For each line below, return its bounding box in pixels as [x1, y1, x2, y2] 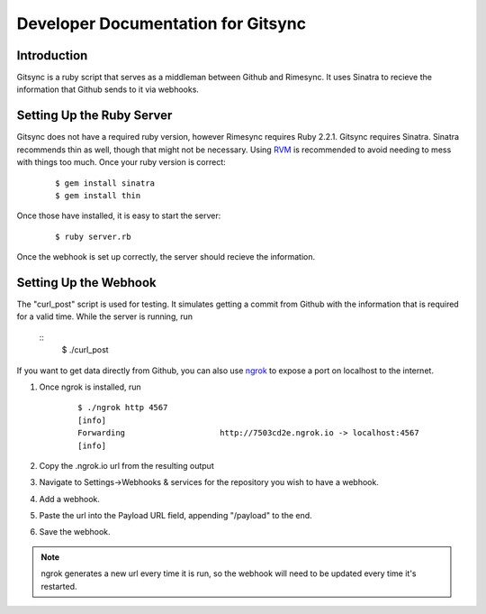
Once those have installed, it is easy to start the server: [16, 210, 221, 221]
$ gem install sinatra [55, 178, 156, 188]
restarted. [40, 581, 77, 591]
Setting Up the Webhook [16, 275, 157, 290]
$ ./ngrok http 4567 [77, 402, 168, 413]
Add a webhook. [39, 493, 101, 504]
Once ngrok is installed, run [39, 381, 141, 392]
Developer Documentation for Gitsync [16, 14, 307, 33]
